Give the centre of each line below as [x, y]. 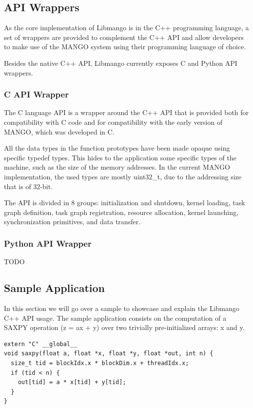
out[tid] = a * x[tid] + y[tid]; [72, 382]
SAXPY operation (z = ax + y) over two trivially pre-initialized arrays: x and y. [124, 327]
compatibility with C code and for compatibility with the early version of [113, 122]
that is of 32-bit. [29, 186]
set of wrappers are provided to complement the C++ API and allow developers [124, 37]
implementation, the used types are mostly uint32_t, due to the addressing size [123, 176]
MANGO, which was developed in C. [59, 131]
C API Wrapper [36, 94]
